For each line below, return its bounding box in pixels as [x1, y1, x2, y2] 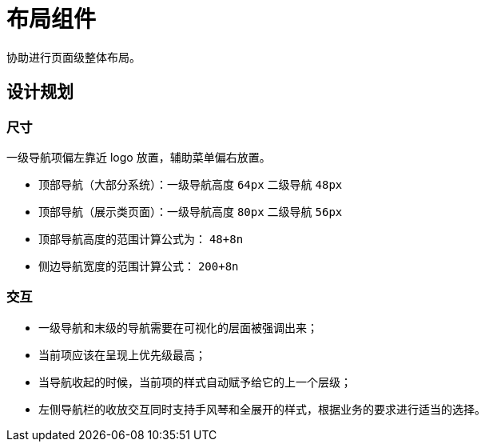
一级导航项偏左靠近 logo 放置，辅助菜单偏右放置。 [6, 150, 271, 164]
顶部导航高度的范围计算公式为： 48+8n [38, 231, 244, 246]
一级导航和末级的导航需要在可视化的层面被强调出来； [38, 320, 318, 334]
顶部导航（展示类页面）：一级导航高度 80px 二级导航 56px [38, 204, 343, 218]
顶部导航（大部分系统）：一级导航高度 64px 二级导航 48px [38, 177, 343, 191]
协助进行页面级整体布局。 [6, 50, 141, 64]
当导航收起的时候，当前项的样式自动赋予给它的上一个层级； [38, 374, 352, 389]
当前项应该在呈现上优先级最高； [38, 347, 206, 362]
